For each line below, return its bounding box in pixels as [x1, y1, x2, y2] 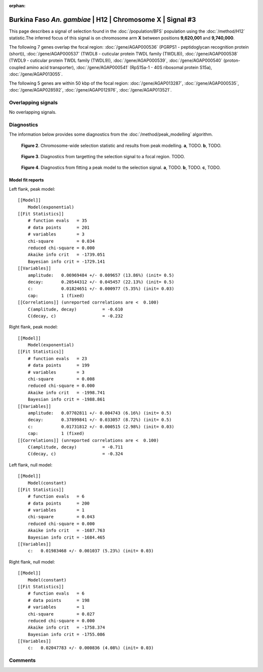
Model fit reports [9, 177, 44, 183]
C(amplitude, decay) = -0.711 [27, 444, 123, 450]
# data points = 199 [27, 363, 90, 368]
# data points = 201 [27, 224, 90, 230]
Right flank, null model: [9, 559, 56, 564]
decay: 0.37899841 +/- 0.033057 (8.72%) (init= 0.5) [27, 417, 172, 423]
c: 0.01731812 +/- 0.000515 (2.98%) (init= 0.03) [27, 424, 175, 429]
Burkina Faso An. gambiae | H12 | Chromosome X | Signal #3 [9, 15, 196, 24]
